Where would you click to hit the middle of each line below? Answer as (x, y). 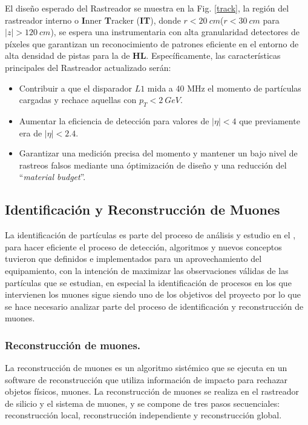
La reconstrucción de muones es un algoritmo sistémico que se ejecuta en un (146, 368)
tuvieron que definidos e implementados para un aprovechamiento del (133, 259)
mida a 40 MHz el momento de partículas (224, 88)
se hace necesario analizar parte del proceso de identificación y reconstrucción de (154, 306)
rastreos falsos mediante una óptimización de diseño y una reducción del (153, 165)
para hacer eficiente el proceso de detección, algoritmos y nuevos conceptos (143, 246)
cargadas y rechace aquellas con (78, 100)
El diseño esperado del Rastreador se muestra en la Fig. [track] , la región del (147, 8)
